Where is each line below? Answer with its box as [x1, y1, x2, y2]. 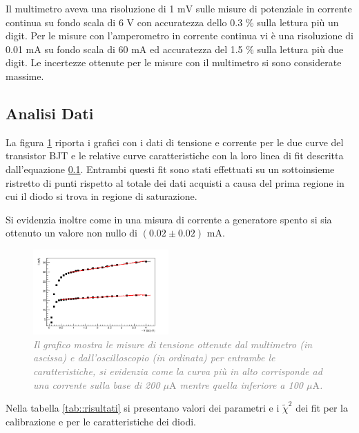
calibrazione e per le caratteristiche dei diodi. [6, 414, 196, 428]
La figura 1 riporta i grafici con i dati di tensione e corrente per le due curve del [6, 134, 344, 149]
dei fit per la [295, 401, 349, 415]
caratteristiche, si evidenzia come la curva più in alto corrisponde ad [33, 363, 322, 378]
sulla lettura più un [257, 14, 339, 29]
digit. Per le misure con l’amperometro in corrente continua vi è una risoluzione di [6, 28, 353, 43]
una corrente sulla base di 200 [33, 377, 160, 392]
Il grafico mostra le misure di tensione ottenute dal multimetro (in [33, 336, 313, 351]
